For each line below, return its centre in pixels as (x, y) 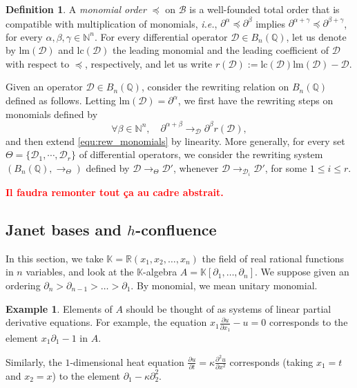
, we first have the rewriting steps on (255, 100)
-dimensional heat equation (127, 361)
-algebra (160, 272)
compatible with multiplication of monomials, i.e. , (112, 23)
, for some (286, 167)
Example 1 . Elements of (59, 308)
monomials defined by (52, 114)
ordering (23, 285)
